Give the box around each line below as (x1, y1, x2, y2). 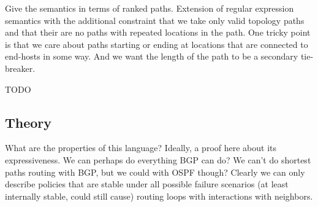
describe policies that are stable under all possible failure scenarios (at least (5, 178, 289, 190)
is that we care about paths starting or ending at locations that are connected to (5, 37, 308, 50)
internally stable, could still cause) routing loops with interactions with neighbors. (5, 189, 313, 202)
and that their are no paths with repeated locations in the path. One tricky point (5, 26, 311, 39)
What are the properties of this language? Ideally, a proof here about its (5, 141, 277, 154)
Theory (5, 112, 52, 131)
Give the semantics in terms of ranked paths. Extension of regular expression (5, 2, 294, 14)
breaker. (5, 61, 36, 74)
